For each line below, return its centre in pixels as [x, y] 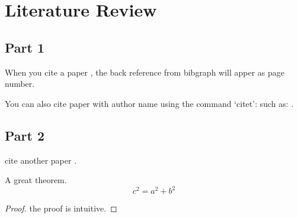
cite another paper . [41, 160]
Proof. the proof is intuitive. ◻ [61, 208]
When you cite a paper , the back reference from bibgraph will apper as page [145, 72]
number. [20, 84]
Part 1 [25, 47]
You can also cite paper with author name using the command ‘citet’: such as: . [149, 103]
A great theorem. [36, 180]
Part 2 [25, 135]
